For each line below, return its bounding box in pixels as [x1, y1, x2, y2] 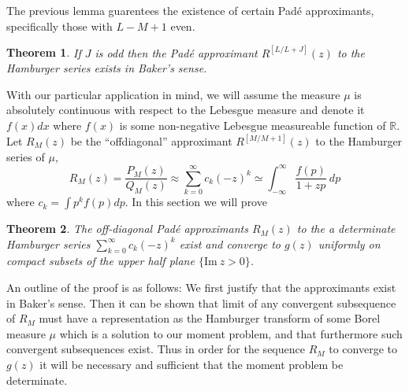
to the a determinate [296, 220, 396, 237]
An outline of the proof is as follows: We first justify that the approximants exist [6, 279, 396, 296]
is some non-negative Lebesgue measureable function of [119, 117, 386, 133]
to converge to [329, 341, 397, 357]
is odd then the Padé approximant [95, 44, 258, 61]
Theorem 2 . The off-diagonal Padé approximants [6, 220, 248, 237]
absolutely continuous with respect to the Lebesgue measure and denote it [6, 101, 365, 118]
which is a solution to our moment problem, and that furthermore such [59, 325, 403, 341]
